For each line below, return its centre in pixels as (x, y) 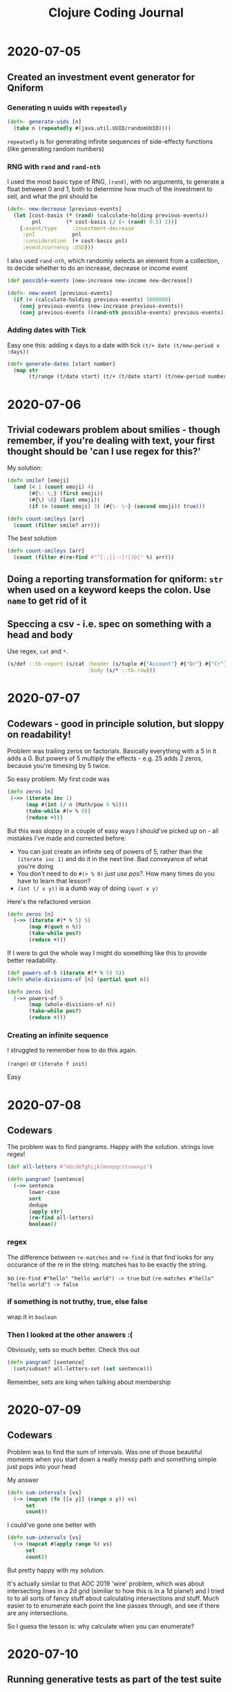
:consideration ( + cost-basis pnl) (75, 241)
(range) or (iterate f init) (48, 1064)
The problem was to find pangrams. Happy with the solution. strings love (110, 1147)
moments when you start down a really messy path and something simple (112, 1459)
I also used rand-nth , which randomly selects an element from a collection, (113, 261)
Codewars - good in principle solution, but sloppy (116, 723)
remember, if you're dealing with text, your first (111, 440)
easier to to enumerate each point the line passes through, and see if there (113, 1605)
